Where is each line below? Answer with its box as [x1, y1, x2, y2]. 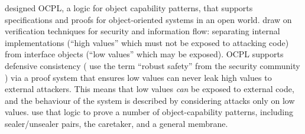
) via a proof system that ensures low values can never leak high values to [5, 71, 272, 83]
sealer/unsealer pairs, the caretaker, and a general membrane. [5, 117, 228, 129]
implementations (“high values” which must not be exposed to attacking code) [5, 36, 289, 48]
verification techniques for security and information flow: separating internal [5, 25, 280, 37]
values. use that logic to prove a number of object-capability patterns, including [5, 106, 294, 118]
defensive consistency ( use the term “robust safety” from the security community [5, 59, 300, 71]
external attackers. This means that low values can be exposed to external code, [5, 83, 294, 95]
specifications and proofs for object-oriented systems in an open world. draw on [5, 13, 292, 25]
